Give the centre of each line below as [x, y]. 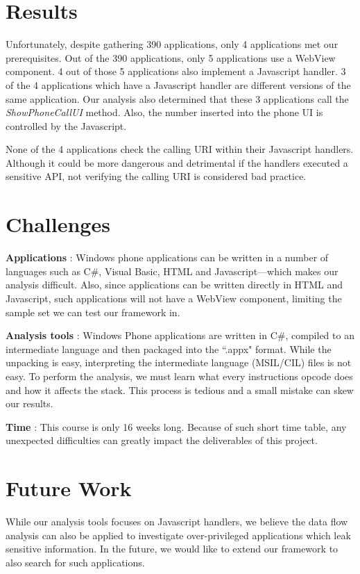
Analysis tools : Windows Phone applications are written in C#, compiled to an [180, 335]
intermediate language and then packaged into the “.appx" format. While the [169, 348]
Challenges [58, 224]
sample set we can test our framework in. [93, 312]
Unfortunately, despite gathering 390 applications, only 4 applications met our [172, 44]
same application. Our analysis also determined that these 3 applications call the [177, 98]
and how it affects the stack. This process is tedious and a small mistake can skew [180, 389]
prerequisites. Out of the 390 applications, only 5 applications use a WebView [171, 57]
